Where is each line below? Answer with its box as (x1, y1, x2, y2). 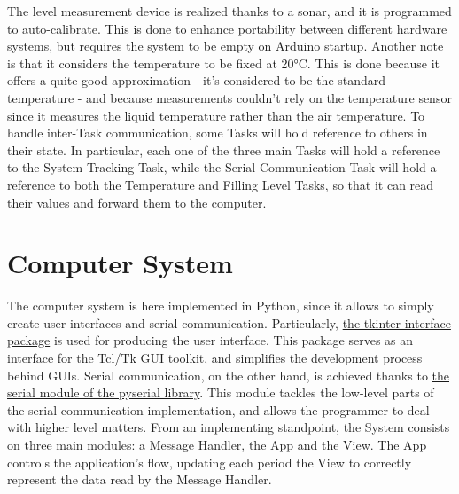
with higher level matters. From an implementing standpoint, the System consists (7, 418, 450, 436)
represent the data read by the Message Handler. (7, 470, 272, 489)
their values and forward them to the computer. (7, 192, 267, 211)
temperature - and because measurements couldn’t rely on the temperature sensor (7, 88, 452, 106)
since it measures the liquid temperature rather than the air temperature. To (7, 106, 425, 124)
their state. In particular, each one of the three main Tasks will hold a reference (7, 140, 440, 159)
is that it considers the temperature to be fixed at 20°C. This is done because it (7, 53, 440, 72)
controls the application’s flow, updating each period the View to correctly (7, 452, 412, 471)
